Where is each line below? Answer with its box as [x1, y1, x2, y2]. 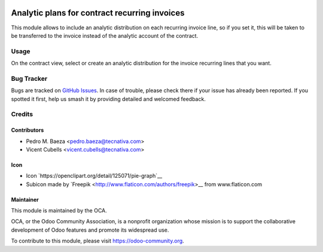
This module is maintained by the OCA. [11, 207, 107, 214]
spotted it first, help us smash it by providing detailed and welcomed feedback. [11, 95, 206, 102]
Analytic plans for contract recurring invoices [11, 8, 185, 18]
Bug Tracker [11, 74, 48, 83]
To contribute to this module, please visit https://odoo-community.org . [11, 237, 185, 245]
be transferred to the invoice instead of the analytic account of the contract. [11, 32, 199, 39]
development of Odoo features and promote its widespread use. [11, 226, 169, 233]
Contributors [11, 126, 44, 134]
